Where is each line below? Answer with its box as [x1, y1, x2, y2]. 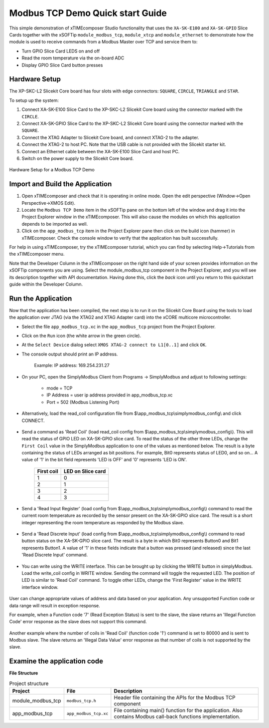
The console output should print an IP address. [21, 351, 118, 357]
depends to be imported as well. [21, 221, 88, 227]
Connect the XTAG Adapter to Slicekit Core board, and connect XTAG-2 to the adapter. [21, 134, 199, 140]
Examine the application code [9, 657, 103, 666]
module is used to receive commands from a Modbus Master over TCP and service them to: [9, 39, 198, 45]
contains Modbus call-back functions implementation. [114, 713, 241, 720]
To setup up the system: [9, 97, 59, 103]
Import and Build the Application [9, 180, 112, 188]
